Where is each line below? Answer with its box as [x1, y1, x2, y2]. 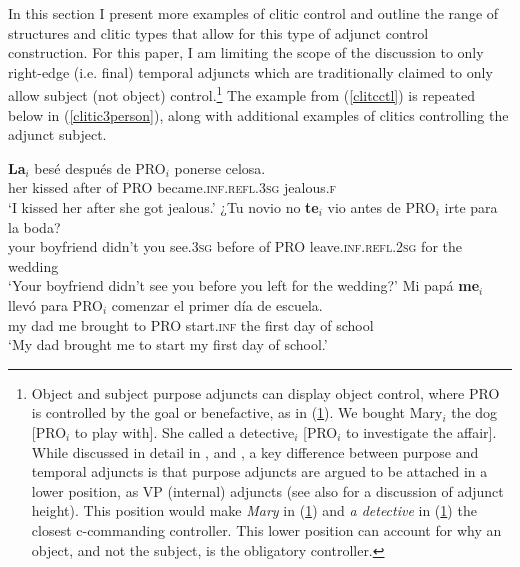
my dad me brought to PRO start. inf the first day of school [8, 314, 374, 335]
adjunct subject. [8, 124, 107, 145]
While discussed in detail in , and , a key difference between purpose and [31, 441, 479, 462]
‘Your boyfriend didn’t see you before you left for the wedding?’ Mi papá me [8, 275, 480, 296]
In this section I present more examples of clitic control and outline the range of [8, 3, 499, 23]
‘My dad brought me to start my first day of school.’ [8, 334, 328, 355]
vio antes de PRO [327, 197, 436, 217]
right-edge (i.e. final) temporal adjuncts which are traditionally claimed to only [8, 61, 493, 82]
